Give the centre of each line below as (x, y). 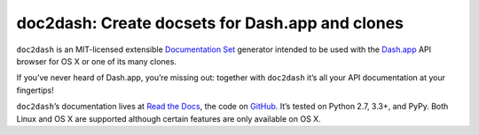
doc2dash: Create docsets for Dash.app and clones (210, 23)
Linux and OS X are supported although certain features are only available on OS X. (169, 118)
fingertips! (35, 90)
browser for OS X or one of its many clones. (97, 61)
